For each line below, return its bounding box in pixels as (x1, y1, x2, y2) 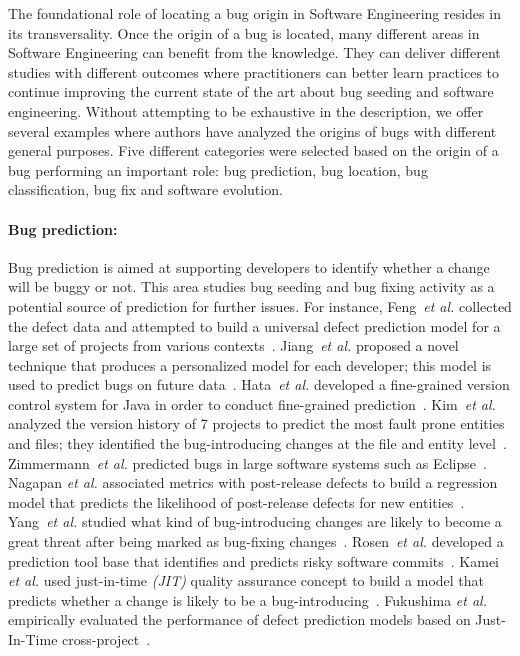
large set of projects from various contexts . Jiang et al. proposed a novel (8, 335, 459, 356)
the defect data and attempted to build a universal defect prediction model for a (8, 315, 501, 336)
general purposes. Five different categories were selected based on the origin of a (8, 140, 499, 161)
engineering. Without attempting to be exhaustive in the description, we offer (8, 100, 484, 121)
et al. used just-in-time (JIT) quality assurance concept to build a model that (8, 570, 485, 591)
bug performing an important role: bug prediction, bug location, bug (8, 159, 428, 180)
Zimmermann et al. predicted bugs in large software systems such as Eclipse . (8, 452, 487, 473)
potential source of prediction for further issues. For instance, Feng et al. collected (8, 295, 512, 316)
